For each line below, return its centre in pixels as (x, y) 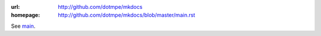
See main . (23, 26)
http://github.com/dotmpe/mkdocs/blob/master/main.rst (127, 15)
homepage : (26, 15)
